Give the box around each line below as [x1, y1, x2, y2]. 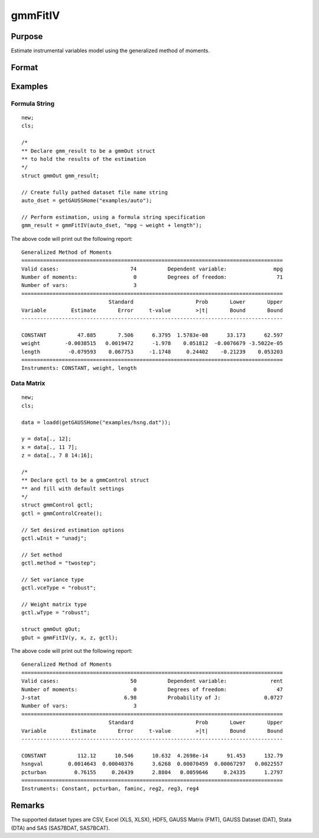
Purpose [11, 31, 43, 41]
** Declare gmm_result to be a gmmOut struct [21, 147, 156, 154]
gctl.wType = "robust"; [21, 610, 90, 616]
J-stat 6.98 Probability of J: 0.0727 [21, 694, 284, 701]
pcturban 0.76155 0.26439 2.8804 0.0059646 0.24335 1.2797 [21, 769, 284, 775]
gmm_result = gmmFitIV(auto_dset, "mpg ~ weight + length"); [21, 222, 202, 229]
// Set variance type [21, 576, 84, 583]
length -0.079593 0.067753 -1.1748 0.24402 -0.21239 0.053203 [21, 348, 284, 355]
